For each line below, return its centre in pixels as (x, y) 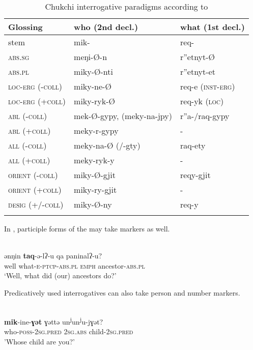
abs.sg (19, 57)
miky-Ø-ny (93, 204)
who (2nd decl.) (106, 27)
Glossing (25, 27)
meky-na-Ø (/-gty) (107, 145)
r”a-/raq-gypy (205, 116)
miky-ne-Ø (93, 86)
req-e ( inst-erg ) (208, 86)
